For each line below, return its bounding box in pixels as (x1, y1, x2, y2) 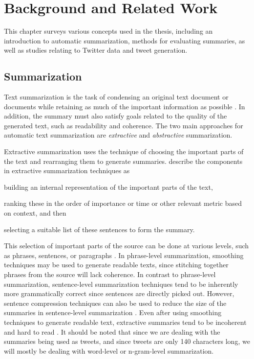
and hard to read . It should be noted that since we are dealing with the (4, 326, 220, 337)
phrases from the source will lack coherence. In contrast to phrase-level (4, 269, 216, 279)
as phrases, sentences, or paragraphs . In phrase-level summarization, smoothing (4, 250, 244, 260)
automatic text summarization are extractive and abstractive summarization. (4, 130, 233, 140)
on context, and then (4, 208, 66, 218)
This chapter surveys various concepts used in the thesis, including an (4, 26, 213, 36)
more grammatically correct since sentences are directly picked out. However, (4, 288, 234, 299)
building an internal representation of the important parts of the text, (4, 181, 213, 192)
